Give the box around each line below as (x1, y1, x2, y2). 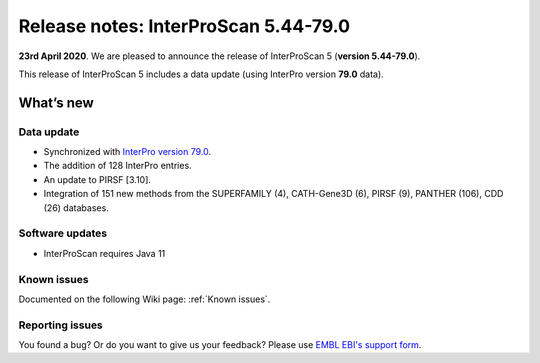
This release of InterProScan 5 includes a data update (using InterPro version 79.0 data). (18, 68, 384, 80)
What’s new (18, 94, 94, 111)
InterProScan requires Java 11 (43, 247, 166, 259)
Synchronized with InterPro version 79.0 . (43, 146, 212, 158)
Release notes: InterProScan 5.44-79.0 (18, 15, 350, 37)
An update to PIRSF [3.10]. (43, 173, 152, 185)
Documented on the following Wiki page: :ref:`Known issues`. (18, 293, 271, 305)
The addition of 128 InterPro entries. (43, 160, 192, 172)
